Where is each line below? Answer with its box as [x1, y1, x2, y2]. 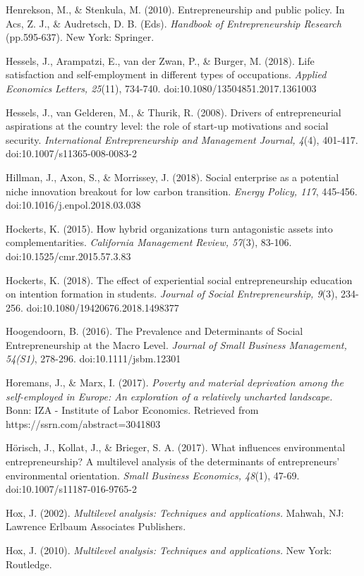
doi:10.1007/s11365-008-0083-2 [6, 146, 137, 161]
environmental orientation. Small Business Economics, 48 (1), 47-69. [6, 467, 300, 482]
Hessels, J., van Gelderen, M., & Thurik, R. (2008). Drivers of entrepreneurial [6, 104, 341, 119]
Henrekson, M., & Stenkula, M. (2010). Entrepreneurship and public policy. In [6, 2, 345, 16]
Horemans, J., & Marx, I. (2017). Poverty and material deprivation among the [6, 375, 344, 390]
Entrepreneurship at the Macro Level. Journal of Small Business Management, [6, 337, 347, 352]
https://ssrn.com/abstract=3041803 [6, 416, 161, 431]
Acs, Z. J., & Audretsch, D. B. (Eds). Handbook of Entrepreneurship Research [6, 16, 341, 30]
